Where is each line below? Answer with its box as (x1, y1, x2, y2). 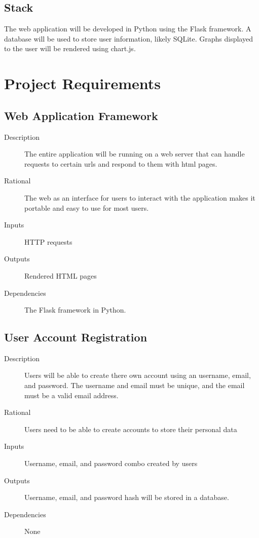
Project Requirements (4, 73, 161, 94)
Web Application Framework (4, 107, 158, 123)
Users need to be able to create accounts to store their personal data (24, 424, 237, 434)
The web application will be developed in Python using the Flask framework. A (4, 23, 251, 34)
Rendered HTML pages (24, 270, 97, 281)
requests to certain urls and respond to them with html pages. (24, 158, 217, 169)
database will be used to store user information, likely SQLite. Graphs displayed (4, 33, 253, 44)
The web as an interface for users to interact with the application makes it (24, 192, 255, 203)
